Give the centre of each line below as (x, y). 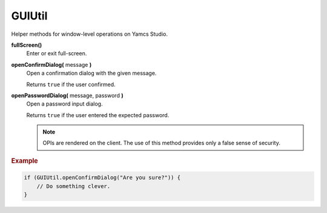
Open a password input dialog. (64, 104)
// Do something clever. (74, 186)
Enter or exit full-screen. (57, 53)
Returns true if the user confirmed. (71, 84)
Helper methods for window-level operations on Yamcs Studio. (89, 34)
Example (25, 161)
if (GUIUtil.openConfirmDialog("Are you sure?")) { (102, 178)
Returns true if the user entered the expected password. (98, 115)
